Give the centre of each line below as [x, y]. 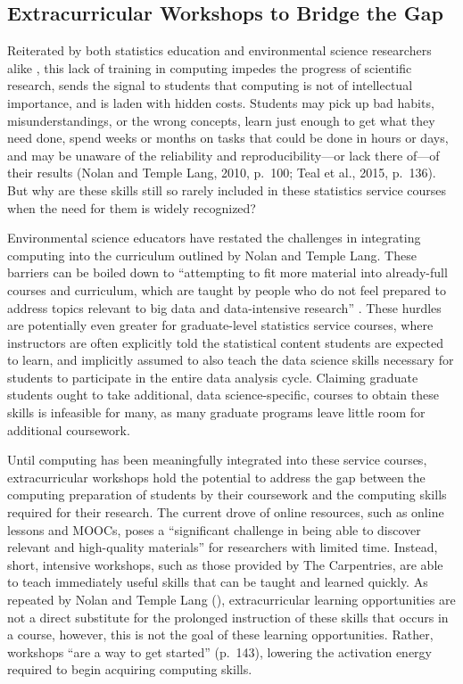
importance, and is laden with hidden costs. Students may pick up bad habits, [221, 102]
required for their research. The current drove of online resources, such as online [226, 512]
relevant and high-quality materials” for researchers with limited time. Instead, [223, 547]
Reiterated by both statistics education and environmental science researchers [219, 50]
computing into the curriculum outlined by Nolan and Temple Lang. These [212, 255]
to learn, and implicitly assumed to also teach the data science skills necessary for [231, 360]
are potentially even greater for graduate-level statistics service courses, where [220, 325]
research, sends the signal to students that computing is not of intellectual [210, 85]
